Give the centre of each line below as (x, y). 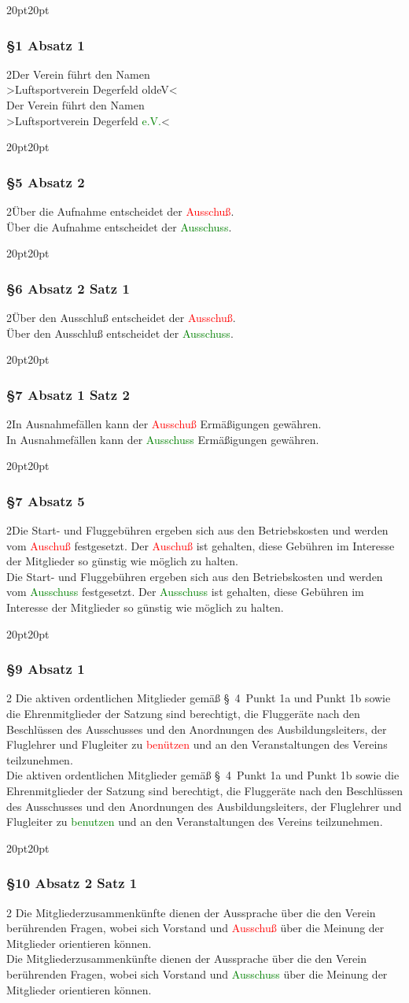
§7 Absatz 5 (46, 500)
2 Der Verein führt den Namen (78, 74)
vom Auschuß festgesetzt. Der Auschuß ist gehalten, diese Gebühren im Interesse (201, 545)
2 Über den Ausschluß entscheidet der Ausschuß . (121, 317)
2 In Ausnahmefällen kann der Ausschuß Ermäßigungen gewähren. (164, 424)
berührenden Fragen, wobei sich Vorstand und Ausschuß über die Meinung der (195, 928)
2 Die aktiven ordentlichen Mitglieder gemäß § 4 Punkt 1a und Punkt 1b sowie (199, 698)
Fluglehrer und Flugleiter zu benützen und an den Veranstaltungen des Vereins (197, 744)
